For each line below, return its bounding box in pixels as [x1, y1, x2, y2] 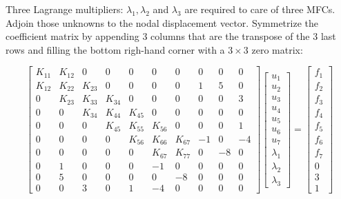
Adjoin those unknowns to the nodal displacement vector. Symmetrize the [6, 15, 318, 30]
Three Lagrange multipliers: [6, 2, 124, 16]
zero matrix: [251, 42, 303, 56]
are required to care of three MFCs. [184, 2, 335, 16]
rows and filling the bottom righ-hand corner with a [6, 42, 225, 56]
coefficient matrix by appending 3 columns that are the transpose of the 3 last [6, 29, 336, 43]
